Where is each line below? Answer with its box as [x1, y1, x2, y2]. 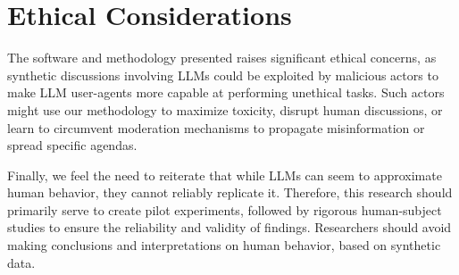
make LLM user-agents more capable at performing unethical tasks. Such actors [7, 83, 445, 102]
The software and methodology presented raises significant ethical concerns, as [7, 48, 437, 67]
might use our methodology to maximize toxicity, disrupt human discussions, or [7, 100, 443, 119]
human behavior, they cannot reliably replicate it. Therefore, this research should [7, 183, 453, 202]
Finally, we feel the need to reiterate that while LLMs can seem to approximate [7, 165, 442, 184]
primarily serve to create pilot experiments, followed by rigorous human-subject [7, 200, 442, 219]
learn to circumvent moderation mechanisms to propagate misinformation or [7, 118, 425, 137]
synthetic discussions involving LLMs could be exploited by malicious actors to [7, 65, 438, 84]
